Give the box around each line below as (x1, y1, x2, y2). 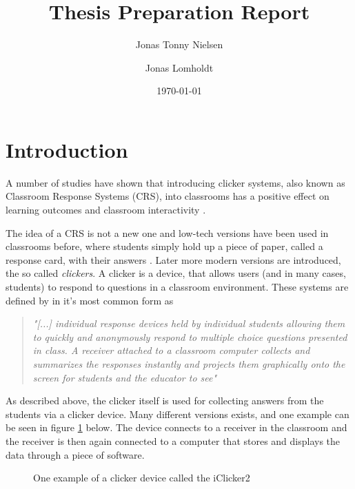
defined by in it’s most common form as (6, 293, 174, 307)
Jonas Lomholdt (145, 60, 214, 74)
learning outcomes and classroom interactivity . (6, 202, 206, 217)
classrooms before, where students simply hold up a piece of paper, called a (6, 239, 323, 253)
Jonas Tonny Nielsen (135, 37, 223, 52)
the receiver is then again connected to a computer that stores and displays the (6, 433, 341, 448)
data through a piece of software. (6, 447, 145, 461)
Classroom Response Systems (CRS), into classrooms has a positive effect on (6, 189, 329, 203)
